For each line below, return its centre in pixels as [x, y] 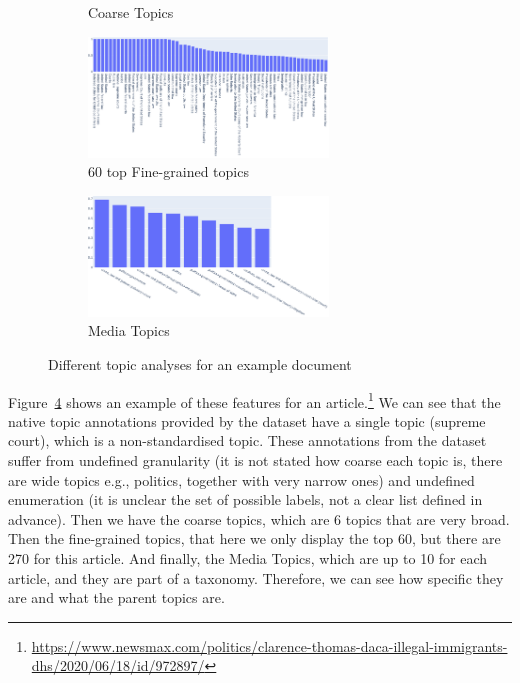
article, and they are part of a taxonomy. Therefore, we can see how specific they [256, 577]
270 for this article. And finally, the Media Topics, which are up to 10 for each [248, 557]
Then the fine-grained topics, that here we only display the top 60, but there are [254, 538]
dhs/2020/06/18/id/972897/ [118, 665]
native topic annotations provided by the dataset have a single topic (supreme [247, 420]
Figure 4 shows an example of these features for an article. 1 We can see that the [254, 400]
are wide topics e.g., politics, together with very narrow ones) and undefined [241, 479]
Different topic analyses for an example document [200, 363]
